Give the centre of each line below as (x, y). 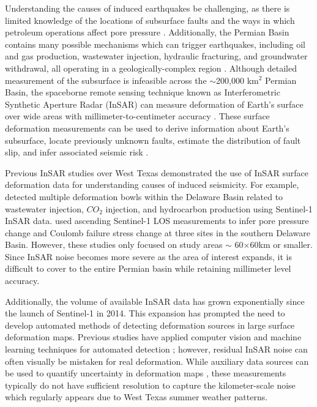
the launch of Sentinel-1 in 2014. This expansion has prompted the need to (145, 313)
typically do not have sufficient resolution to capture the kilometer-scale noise (150, 385)
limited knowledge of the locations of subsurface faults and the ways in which (150, 20)
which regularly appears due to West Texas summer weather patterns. (136, 397)
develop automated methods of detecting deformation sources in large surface (150, 325)
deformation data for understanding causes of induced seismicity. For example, (152, 185)
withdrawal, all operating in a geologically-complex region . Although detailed (151, 68)
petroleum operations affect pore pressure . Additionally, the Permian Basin (147, 32)
